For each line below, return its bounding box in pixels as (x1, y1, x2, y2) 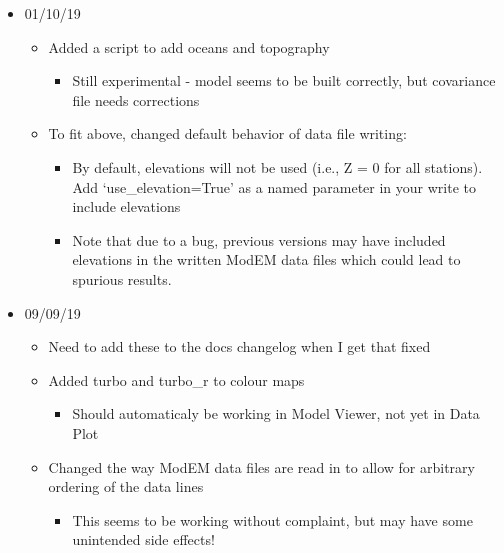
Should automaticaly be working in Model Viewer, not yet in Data (72, 403, 480, 424)
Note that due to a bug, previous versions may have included (72, 229, 446, 250)
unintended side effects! (72, 529, 215, 550)
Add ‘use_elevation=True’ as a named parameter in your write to (72, 176, 477, 197)
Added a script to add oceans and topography (48, 36, 330, 57)
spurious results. (72, 268, 172, 289)
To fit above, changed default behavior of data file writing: (48, 123, 407, 144)
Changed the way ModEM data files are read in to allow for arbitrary (48, 456, 475, 477)
